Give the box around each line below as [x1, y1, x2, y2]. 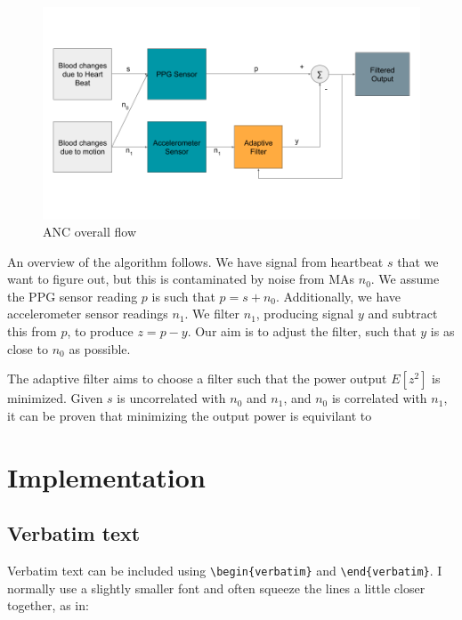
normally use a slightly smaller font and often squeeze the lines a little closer [7, 578, 426, 597]
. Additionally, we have [276, 286, 401, 305]
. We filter [184, 304, 240, 323]
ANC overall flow [43, 222, 137, 241]
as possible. [69, 339, 131, 358]
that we [397, 252, 439, 270]
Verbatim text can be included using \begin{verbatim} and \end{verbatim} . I [7, 561, 442, 580]
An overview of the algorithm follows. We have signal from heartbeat [7, 252, 384, 270]
